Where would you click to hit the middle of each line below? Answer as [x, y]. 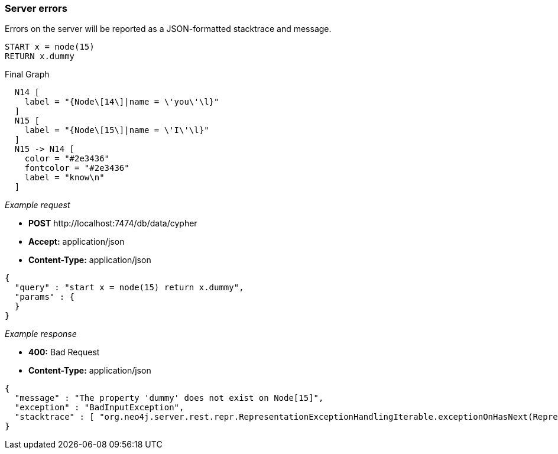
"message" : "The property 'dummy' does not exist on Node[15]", [169, 398]
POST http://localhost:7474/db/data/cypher [113, 223]
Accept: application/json [77, 242]
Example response [41, 334]
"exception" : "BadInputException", [99, 408]
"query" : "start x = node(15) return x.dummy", [129, 288]
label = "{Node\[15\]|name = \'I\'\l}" [117, 130]
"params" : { [45, 297]
